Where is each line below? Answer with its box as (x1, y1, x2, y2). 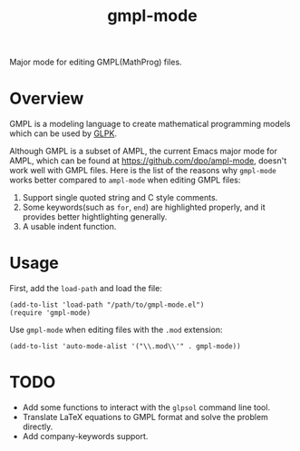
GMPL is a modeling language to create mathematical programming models (9, 119, 291, 130)
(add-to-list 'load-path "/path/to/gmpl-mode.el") (9, 300, 205, 309)
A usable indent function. (22, 221, 117, 232)
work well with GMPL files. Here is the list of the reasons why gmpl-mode (9, 165, 276, 176)
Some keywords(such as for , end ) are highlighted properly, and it (22, 201, 266, 213)
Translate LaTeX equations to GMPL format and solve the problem (22, 412, 269, 422)
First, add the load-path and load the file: (9, 283, 163, 294)
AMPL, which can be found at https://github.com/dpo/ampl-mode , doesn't (9, 155, 287, 166)
